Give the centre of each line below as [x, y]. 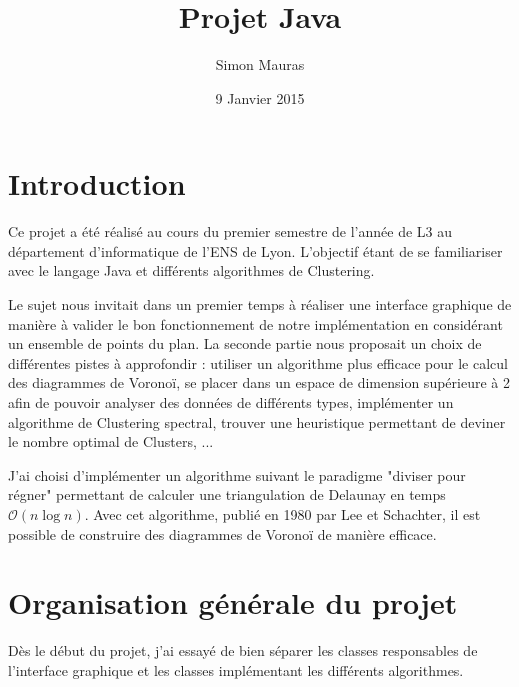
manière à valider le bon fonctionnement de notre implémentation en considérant [255, 323]
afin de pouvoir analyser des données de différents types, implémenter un [231, 402]
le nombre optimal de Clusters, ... [111, 441]
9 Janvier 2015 [260, 97]
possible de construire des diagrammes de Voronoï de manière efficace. [222, 533]
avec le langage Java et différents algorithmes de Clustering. [191, 270]
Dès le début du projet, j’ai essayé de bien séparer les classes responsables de [243, 650]
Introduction [97, 183]
